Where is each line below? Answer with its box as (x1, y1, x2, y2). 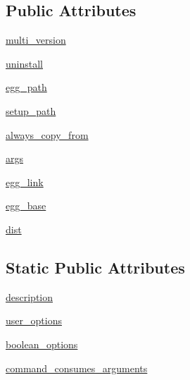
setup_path (6, 103, 56, 118)
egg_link (6, 174, 44, 189)
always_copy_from (6, 127, 89, 142)
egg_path (6, 80, 47, 94)
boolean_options (6, 336, 78, 351)
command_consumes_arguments (6, 360, 148, 375)
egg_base (6, 198, 46, 213)
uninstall (6, 56, 43, 71)
